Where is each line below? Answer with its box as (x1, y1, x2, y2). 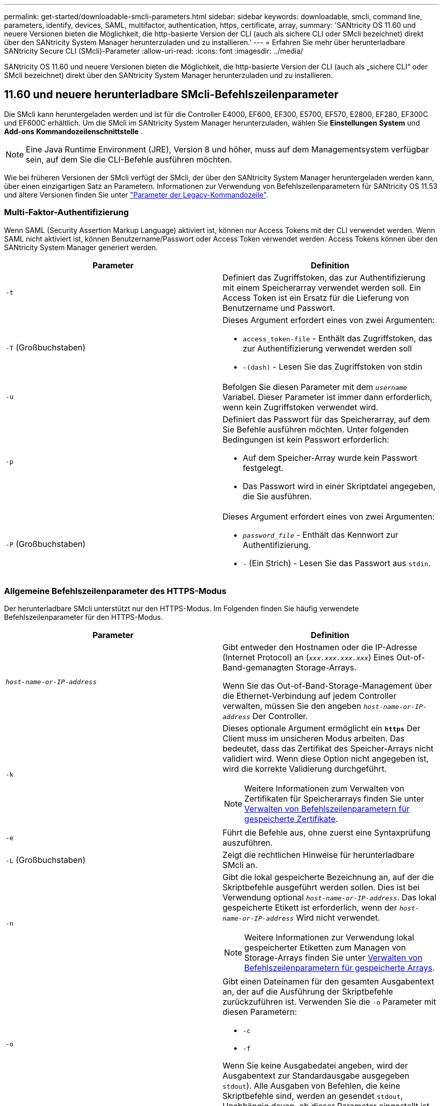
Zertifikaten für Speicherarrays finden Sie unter (244, 794, 424, 804)
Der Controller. (252, 711, 308, 722)
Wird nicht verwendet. (296, 913, 380, 923)
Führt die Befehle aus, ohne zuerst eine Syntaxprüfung (223, 827, 431, 838)
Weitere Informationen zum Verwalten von (244, 783, 405, 794)
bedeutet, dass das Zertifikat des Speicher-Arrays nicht (223, 743, 434, 754)
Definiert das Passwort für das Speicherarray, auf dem (223, 414, 430, 424)
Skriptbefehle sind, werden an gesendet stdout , (223, 1091, 403, 1101)
